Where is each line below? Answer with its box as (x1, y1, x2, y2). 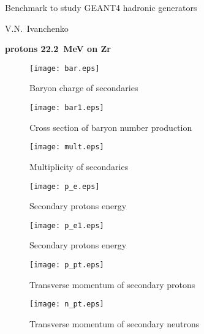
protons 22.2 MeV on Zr (5, 42, 111, 55)
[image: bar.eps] (29, 64, 100, 73)
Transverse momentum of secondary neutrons (29, 317, 200, 330)
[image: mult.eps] (29, 143, 104, 152)
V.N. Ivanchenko (5, 21, 69, 34)
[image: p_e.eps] (29, 182, 100, 191)
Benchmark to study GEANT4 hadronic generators (5, 1, 197, 13)
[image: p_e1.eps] (29, 221, 104, 230)
